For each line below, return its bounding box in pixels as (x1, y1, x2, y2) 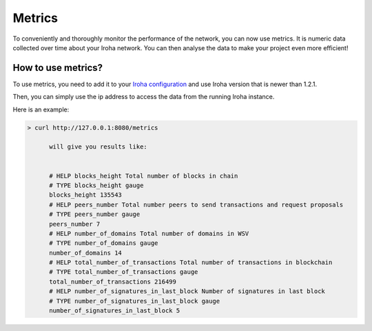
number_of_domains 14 (49, 248, 122, 257)
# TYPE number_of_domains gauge (49, 239, 158, 247)
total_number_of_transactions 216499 (49, 277, 177, 286)
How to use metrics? (12, 62, 103, 74)
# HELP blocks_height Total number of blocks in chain (49, 172, 238, 180)
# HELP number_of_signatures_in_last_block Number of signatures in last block (49, 288, 325, 295)
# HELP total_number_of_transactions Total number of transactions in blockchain (49, 259, 333, 266)
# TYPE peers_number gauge (49, 211, 141, 218)
